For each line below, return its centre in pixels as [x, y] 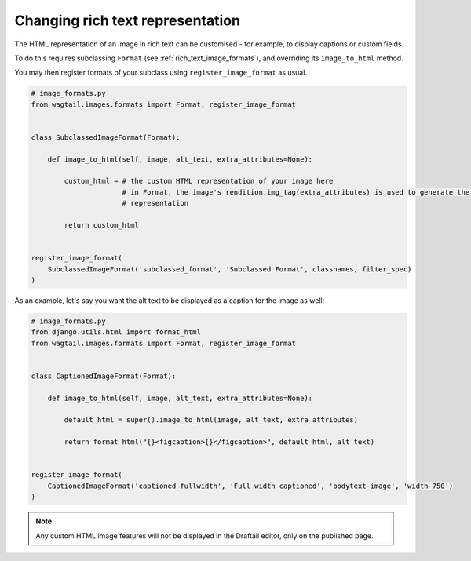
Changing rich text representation [128, 20]
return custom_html [101, 225]
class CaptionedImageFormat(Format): [104, 376]
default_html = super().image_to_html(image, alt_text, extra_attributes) [211, 420]
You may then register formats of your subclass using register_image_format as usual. [161, 73]
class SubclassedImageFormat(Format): [106, 137]
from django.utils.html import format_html [116, 332]
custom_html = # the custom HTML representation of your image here [199, 181]
